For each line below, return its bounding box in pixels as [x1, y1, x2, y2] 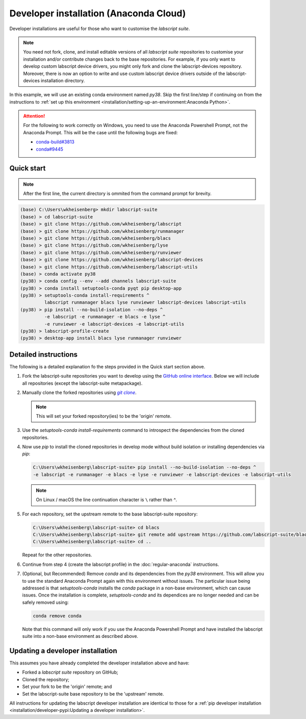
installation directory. [41, 77, 85, 84]
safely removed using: [22, 599, 69, 605]
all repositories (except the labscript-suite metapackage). [22, 380, 143, 386]
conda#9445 [36, 146, 64, 152]
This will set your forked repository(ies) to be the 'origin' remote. [36, 413, 172, 419]
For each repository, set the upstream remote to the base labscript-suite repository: [22, 511, 198, 517]
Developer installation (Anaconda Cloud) [9, 8, 186, 19]
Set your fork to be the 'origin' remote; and [22, 684, 112, 690]
